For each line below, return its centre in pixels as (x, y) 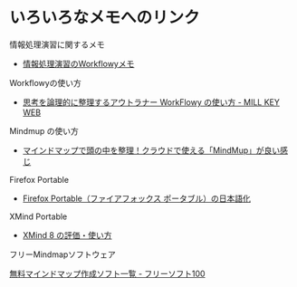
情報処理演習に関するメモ (57, 44)
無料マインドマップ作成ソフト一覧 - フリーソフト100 (107, 273)
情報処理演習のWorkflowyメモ (78, 63)
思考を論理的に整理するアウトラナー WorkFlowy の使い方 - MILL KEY (151, 102)
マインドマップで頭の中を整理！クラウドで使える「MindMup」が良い (151, 150)
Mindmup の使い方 (44, 130)
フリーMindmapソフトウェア (62, 254)
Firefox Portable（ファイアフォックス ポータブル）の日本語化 (136, 198)
